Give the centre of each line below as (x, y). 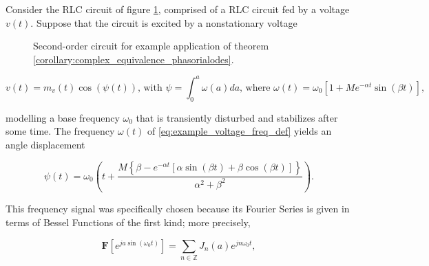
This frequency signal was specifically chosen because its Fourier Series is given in (178, 209)
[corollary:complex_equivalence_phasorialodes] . (134, 59)
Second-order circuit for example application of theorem (151, 46)
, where (255, 88)
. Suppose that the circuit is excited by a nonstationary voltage (164, 22)
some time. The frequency (60, 131)
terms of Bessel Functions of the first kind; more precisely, (128, 222)
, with (150, 88)
